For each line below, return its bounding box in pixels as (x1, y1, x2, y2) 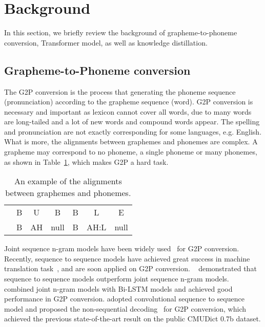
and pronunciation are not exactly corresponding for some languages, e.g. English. (4, 126, 262, 137)
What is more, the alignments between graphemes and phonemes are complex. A (4, 136, 258, 147)
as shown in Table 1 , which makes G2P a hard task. (4, 156, 169, 167)
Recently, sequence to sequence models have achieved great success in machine (4, 253, 250, 264)
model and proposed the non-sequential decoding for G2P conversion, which (4, 303, 247, 314)
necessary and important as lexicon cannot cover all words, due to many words (4, 106, 252, 117)
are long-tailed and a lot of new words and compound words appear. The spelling (4, 116, 260, 127)
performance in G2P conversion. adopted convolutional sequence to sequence (4, 293, 244, 304)
